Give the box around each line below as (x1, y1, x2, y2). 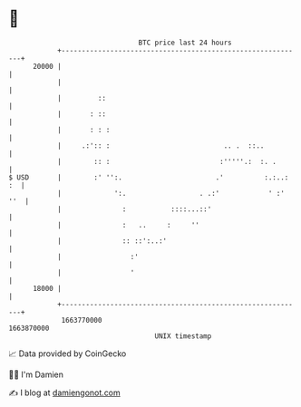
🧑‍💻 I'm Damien (8, 369, 64, 380)
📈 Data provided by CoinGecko (8, 348, 127, 359)
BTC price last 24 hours (138, 38, 232, 47)
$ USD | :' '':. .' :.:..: (8, 172, 289, 182)
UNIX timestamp (154, 331, 212, 341)
